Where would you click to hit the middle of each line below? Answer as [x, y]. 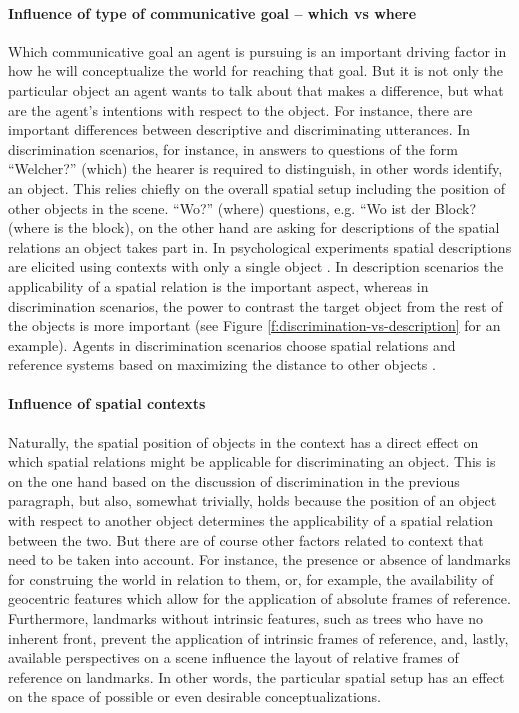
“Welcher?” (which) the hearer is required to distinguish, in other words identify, [255, 168]
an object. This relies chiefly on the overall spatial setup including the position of [257, 187]
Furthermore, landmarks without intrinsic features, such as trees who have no [245, 618]
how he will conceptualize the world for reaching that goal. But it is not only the [256, 70]
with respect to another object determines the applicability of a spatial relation [250, 520]
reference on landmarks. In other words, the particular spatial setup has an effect [256, 676]
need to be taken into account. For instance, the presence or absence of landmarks [259, 559]
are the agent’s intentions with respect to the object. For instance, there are [240, 109]
